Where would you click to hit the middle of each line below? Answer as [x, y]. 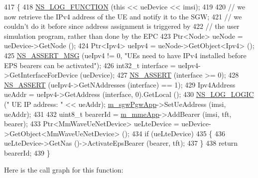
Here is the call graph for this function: [64, 169]
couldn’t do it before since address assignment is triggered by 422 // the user [122, 26]
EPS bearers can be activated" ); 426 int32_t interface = [90, 65]
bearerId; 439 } [27, 152]
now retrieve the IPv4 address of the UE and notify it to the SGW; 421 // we [123, 16]
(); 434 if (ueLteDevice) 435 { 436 [174, 133]
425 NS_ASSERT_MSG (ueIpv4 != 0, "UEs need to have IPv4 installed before [125, 55]
